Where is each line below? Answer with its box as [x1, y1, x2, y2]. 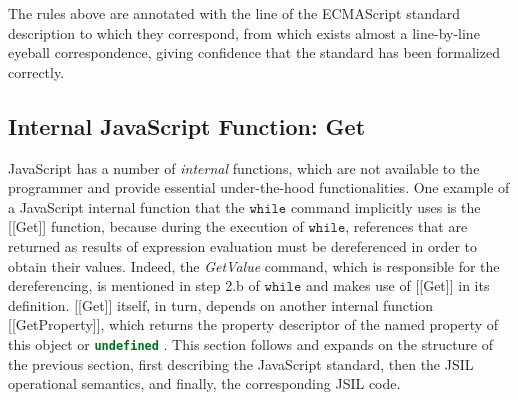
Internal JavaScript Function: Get [8, 110, 366, 141]
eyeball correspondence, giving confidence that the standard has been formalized [8, 42, 500, 63]
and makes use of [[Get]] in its [305, 275, 490, 296]
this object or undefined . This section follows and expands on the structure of [8, 333, 494, 354]
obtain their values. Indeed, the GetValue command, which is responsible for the [8, 255, 500, 276]
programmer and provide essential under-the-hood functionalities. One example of [8, 177, 510, 198]
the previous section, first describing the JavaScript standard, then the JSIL [8, 353, 474, 374]
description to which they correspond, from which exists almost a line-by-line [8, 22, 480, 43]
